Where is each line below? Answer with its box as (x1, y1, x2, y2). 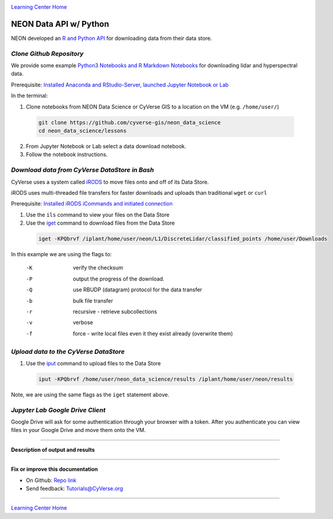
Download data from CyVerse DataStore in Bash (11, 166, 154, 174)
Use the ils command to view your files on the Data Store (26, 211, 170, 218)
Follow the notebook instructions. (26, 151, 108, 158)
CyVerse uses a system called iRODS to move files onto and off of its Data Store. (11, 178, 209, 185)
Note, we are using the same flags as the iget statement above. (11, 391, 170, 398)
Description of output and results (11, 446, 95, 453)
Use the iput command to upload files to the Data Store (26, 359, 161, 366)
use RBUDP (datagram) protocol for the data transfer (73, 286, 203, 293)
